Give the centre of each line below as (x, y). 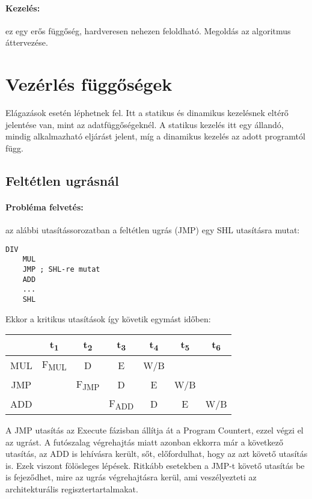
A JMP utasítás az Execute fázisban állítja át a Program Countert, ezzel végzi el (154, 430)
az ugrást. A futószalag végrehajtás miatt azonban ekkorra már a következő (144, 442)
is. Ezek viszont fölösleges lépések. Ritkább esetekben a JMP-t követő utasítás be (155, 465)
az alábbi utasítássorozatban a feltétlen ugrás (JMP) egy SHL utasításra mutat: (153, 230)
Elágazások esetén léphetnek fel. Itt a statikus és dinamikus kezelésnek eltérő (147, 113)
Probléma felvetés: (44, 207)
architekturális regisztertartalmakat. (72, 488)
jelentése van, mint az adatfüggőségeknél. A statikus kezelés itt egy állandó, (145, 124)
